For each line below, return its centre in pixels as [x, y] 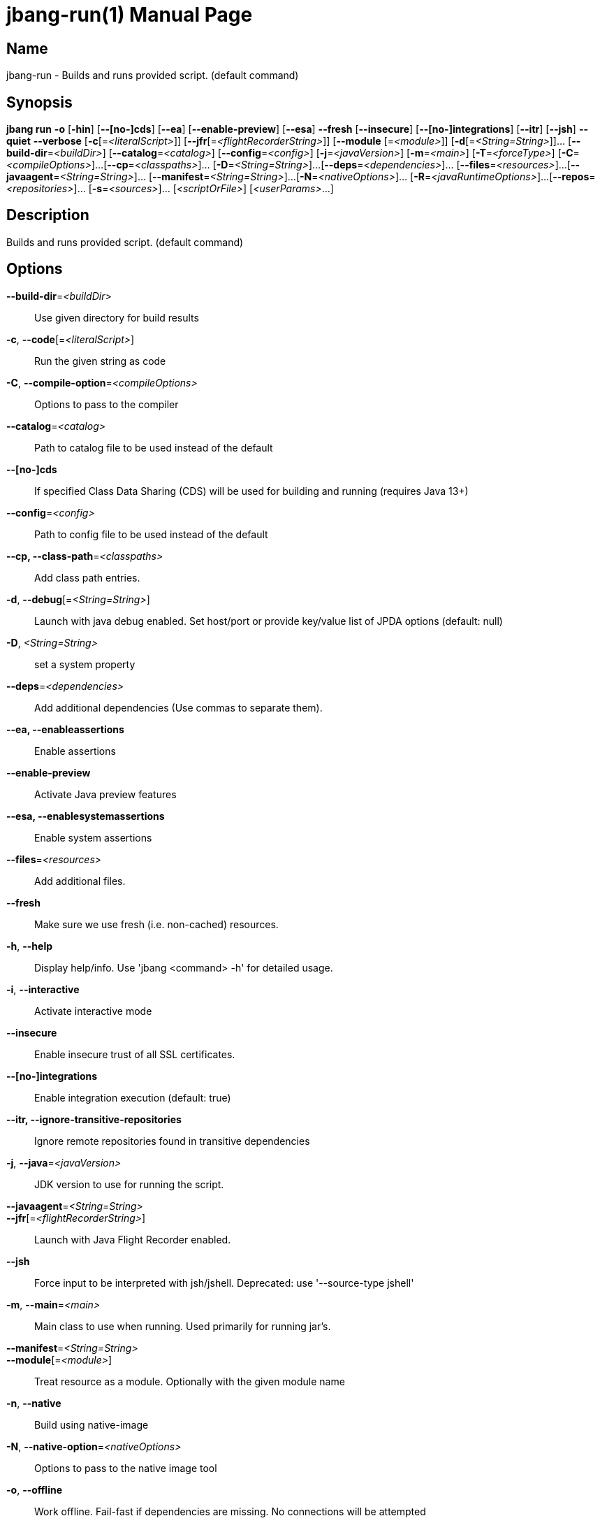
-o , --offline [35, 1489]
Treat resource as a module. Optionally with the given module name [190, 1381]
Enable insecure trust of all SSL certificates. [135, 1054]
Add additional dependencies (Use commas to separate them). [178, 707]
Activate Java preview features [105, 794]
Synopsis [39, 102]
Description [48, 215]
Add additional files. [80, 881]
